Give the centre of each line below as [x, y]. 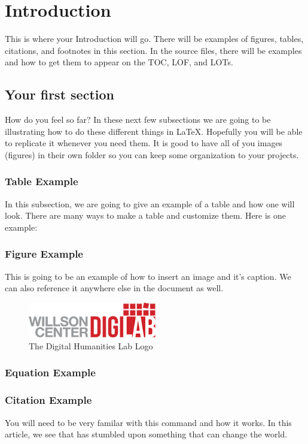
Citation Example [48, 400]
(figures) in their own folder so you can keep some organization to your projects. [152, 154]
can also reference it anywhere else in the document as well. [114, 288]
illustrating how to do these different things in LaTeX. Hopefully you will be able [154, 131]
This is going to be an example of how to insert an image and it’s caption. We [148, 276]
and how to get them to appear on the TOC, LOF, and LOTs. [119, 62]
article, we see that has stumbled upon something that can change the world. [146, 434]
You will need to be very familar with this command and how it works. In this [148, 422]
